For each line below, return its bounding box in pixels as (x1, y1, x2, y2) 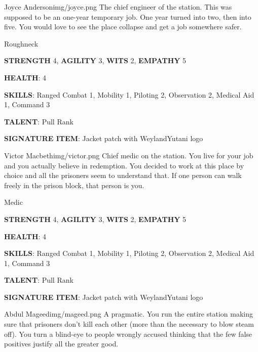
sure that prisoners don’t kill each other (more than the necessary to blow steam (4, 319, 254, 329)
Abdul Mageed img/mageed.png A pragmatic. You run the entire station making (4, 309, 253, 319)
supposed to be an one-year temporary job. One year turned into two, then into (4, 11, 251, 22)
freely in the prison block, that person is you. (4, 180, 144, 190)
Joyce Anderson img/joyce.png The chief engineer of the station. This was (4, 2, 232, 12)
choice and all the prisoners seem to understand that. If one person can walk (4, 170, 242, 181)
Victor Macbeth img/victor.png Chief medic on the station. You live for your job (4, 150, 253, 160)
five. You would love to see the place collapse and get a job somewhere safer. (4, 21, 242, 32)
